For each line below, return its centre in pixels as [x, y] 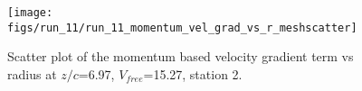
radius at [32, 73]
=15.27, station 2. [193, 73]
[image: [30, 13]
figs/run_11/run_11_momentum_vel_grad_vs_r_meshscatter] [182, 27]
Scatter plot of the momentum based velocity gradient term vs [181, 56]
